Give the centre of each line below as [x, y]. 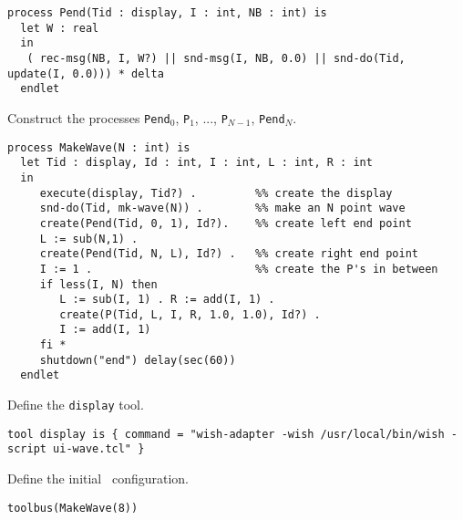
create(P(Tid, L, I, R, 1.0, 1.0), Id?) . [190, 314]
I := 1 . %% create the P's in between [239, 269]
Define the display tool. [76, 405]
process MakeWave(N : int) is [99, 147]
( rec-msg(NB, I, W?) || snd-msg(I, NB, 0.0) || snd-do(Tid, [216, 58]
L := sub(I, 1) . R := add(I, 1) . [167, 300]
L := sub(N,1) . [89, 239]
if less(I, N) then [98, 284]
